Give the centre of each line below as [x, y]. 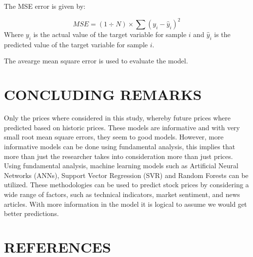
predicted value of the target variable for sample [76, 44]
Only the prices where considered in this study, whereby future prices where [117, 118]
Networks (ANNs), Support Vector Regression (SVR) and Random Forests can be [126, 175]
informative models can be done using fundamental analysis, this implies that [120, 146]
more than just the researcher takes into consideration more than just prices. [118, 156]
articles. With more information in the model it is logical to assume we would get [126, 204]
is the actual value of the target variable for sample [110, 34]
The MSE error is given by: [45, 6]
